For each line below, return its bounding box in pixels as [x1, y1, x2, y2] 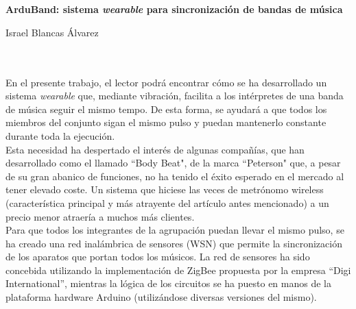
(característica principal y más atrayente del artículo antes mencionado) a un [5, 195, 329, 210]
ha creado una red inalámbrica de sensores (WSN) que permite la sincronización [5, 236, 342, 250]
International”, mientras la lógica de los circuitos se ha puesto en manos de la [5, 276, 331, 291]
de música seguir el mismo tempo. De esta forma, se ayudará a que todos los [5, 101, 327, 116]
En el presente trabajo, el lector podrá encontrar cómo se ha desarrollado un [5, 75, 327, 89]
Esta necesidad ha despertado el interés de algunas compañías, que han [5, 142, 305, 156]
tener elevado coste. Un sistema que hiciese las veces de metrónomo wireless [5, 182, 324, 197]
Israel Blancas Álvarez [5, 25, 99, 39]
